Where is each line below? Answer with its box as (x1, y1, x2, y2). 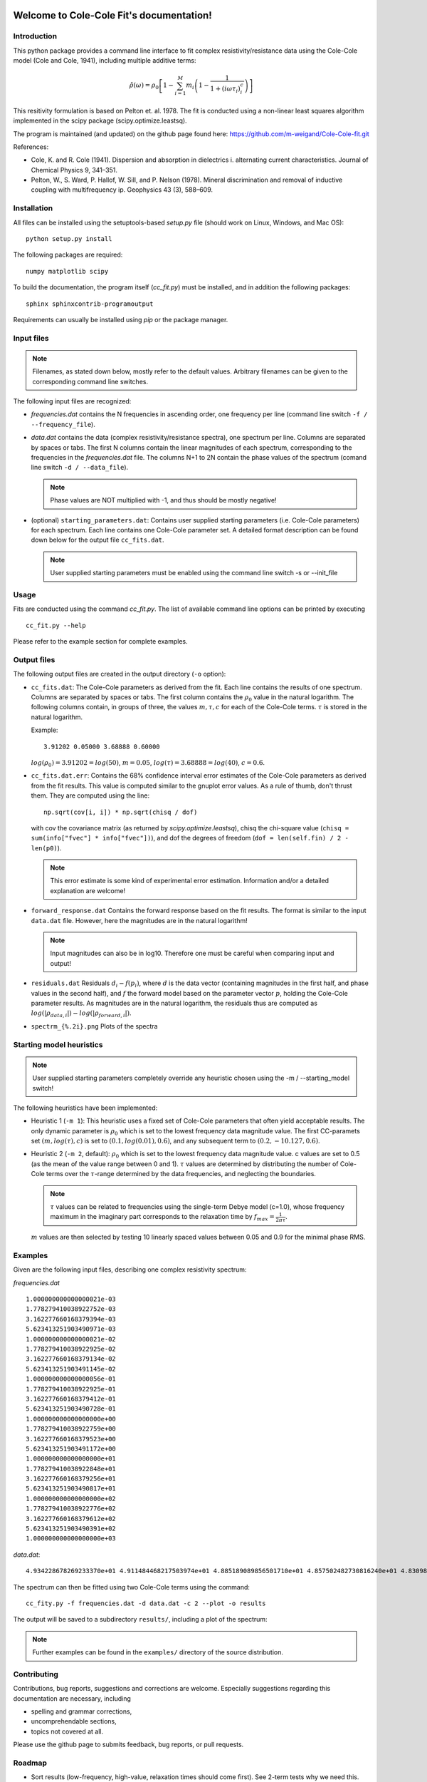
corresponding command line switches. (32, 377, 149, 386)
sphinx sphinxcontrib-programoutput (26, 299, 154, 308)
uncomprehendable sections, (31, 1717, 117, 1726)
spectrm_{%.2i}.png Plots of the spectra (31, 1021, 158, 1030)
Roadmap (13, 1758, 48, 1768)
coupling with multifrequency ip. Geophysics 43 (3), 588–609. (31, 185, 213, 194)
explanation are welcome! (50, 886, 126, 895)
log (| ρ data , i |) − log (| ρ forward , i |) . (31, 1009, 132, 1019)
